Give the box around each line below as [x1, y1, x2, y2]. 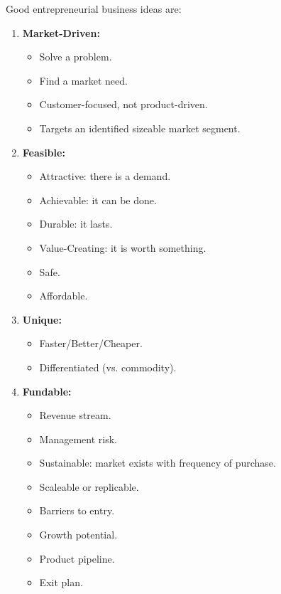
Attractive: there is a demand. [39, 169, 171, 184]
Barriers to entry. [39, 503, 115, 518]
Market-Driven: [22, 25, 100, 40]
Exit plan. [39, 575, 83, 590]
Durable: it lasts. [39, 216, 113, 231]
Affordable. [39, 288, 88, 303]
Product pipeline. [39, 551, 115, 566]
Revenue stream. [39, 408, 111, 423]
